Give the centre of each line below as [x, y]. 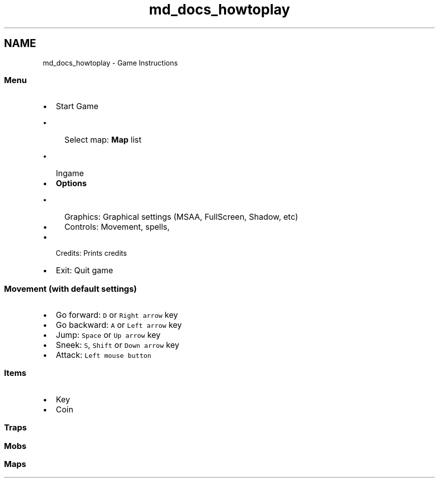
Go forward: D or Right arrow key [117, 315]
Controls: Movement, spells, [117, 227]
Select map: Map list [103, 140]
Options [71, 183]
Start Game [77, 106]
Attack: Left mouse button [103, 355]
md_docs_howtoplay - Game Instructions [110, 63]
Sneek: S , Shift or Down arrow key [118, 345]
